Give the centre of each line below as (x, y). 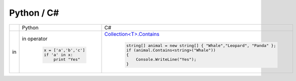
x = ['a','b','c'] (64, 50)
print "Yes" (67, 60)
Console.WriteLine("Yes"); (166, 60)
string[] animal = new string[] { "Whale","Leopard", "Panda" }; (201, 46)
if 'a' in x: (58, 55)
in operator (35, 38)
